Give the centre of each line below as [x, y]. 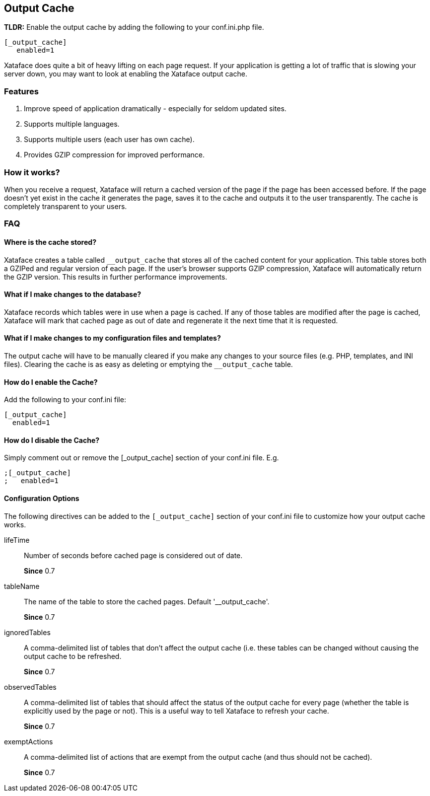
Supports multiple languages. [72, 124]
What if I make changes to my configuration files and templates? [112, 338]
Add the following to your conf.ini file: [65, 400]
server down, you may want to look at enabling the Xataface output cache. [126, 74]
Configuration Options [42, 498]
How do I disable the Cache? [52, 440]
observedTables [30, 687]
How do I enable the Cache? [51, 382]
